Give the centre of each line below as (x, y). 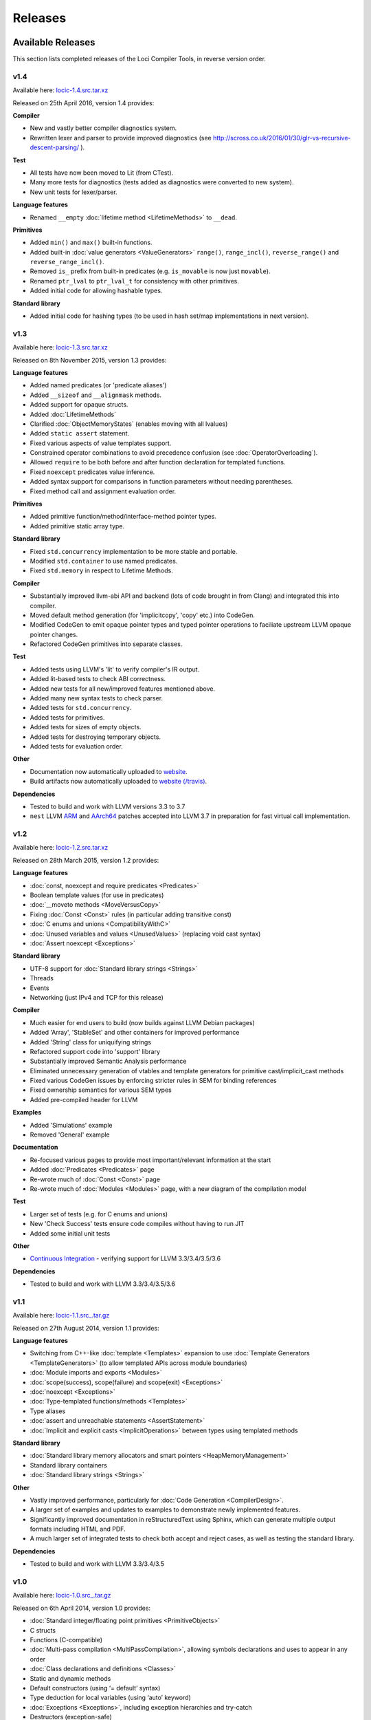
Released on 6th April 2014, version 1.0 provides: (82, 1608)
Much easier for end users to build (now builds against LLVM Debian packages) (143, 1022)
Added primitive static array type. (77, 526)
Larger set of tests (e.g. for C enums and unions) (99, 1214)
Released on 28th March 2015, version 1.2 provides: (86, 860)
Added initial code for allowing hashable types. (96, 291)
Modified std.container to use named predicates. (104, 561)
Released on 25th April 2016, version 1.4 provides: (83, 103)
